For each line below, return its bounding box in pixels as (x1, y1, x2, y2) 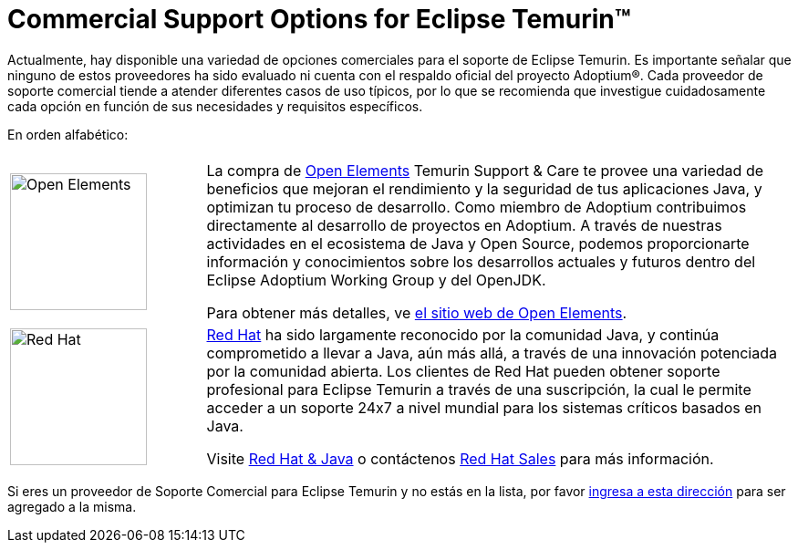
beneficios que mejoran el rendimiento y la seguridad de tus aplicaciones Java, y (206, 179, 762, 198)
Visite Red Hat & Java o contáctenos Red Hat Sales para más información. (206, 449, 714, 468)
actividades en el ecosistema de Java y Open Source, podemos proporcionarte (206, 233, 750, 253)
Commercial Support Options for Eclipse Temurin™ (7, 4, 631, 35)
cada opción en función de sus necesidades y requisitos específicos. (7, 98, 423, 114)
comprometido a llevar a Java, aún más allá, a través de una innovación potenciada (206, 343, 777, 362)
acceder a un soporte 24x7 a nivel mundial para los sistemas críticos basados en (206, 398, 762, 417)
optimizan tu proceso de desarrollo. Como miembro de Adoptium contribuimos (206, 197, 747, 216)
